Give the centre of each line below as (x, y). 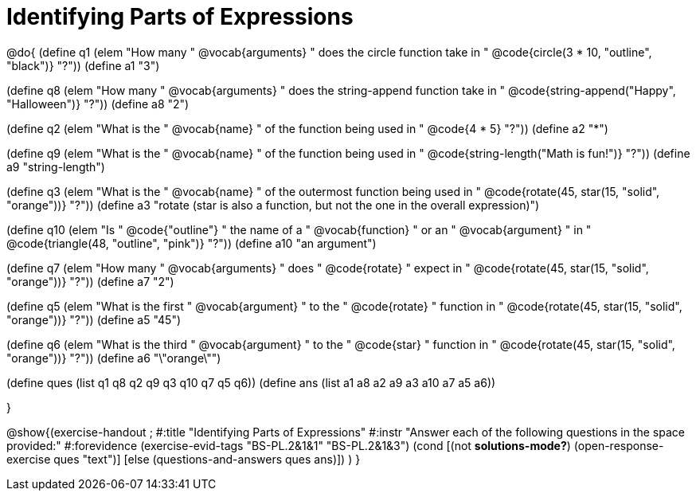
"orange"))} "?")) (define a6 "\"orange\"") (114, 358)
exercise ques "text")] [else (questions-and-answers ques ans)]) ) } (184, 459)
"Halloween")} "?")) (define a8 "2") (98, 104)
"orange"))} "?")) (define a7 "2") (90, 281)
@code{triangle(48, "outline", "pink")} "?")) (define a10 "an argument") (192, 243)
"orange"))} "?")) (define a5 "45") (94, 319)
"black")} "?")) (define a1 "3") (83, 65)
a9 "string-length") (56, 166)
